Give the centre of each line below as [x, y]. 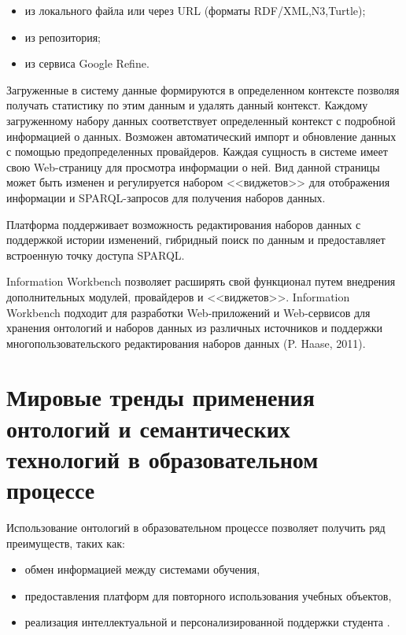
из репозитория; [63, 37]
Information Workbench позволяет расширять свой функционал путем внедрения [201, 281]
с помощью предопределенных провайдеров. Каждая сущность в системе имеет [197, 151]
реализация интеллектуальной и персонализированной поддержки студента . [207, 622]
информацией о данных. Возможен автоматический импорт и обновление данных [201, 136]
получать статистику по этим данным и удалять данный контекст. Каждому [187, 105]
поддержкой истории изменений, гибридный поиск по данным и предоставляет [196, 240]
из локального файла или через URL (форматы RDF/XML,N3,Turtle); [195, 10]
